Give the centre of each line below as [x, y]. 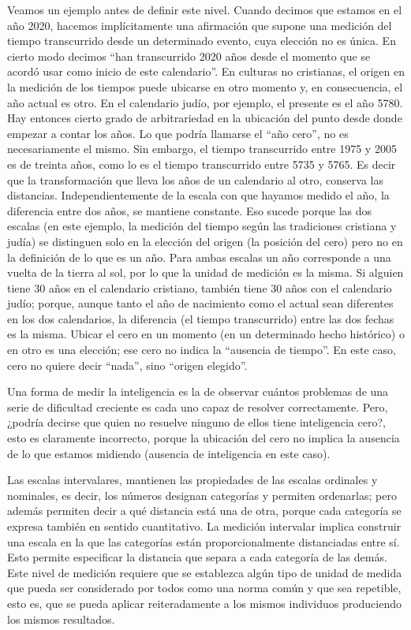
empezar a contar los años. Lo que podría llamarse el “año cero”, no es [178, 133]
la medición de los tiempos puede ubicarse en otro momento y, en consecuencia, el [205, 86]
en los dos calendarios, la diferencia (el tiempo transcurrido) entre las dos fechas [201, 318]
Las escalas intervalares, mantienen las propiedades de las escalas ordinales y [192, 480]
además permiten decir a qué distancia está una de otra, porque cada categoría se [204, 511]
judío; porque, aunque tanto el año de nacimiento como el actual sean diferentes [200, 303]
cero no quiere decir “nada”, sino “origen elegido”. [127, 365]
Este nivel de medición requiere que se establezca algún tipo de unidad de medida [205, 572]
